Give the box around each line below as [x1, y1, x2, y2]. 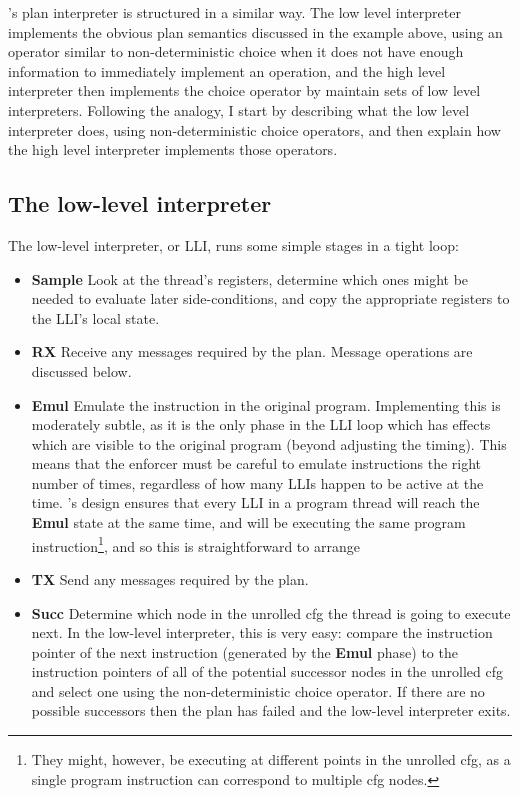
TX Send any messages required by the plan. [31, 568, 309, 589]
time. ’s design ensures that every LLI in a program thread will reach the [31, 492, 480, 513]
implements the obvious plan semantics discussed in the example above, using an [8, 21, 503, 42]
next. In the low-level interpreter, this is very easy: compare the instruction [31, 622, 493, 643]
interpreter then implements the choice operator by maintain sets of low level [8, 80, 481, 101]
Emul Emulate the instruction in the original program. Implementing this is [31, 394, 501, 415]
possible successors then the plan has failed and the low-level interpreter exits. [31, 700, 511, 721]
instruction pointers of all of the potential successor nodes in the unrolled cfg [31, 661, 503, 682]
